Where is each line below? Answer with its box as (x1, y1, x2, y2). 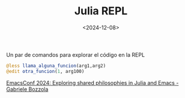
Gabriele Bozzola (6, 85, 49, 93)
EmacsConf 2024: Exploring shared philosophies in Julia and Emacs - (6, 79, 179, 86)
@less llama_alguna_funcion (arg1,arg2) (6, 63, 106, 69)
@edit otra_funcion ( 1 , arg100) (6, 68, 85, 74)
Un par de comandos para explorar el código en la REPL (6, 51, 145, 58)
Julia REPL (74, 4, 128, 18)
